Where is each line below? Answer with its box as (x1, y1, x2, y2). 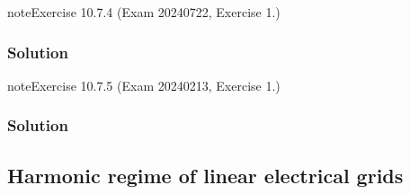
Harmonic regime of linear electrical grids (7, 161, 404, 189)
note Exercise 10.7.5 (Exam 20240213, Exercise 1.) (7, 75, 281, 94)
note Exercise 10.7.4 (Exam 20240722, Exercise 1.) (7, 3, 281, 21)
